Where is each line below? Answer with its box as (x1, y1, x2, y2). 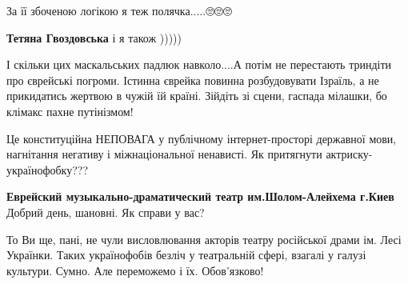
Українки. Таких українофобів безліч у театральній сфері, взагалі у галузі (6, 246, 366, 263)
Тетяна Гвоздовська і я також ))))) (6, 29, 182, 46)
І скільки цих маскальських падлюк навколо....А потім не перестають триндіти (6, 56, 392, 73)
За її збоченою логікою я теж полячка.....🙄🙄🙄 (6, 2, 233, 18)
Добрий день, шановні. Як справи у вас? (6, 203, 205, 220)
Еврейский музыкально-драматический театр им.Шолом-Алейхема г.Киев (6, 188, 394, 205)
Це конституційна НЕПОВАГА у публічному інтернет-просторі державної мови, (6, 130, 397, 146)
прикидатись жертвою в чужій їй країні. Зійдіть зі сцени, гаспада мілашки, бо (6, 87, 387, 104)
